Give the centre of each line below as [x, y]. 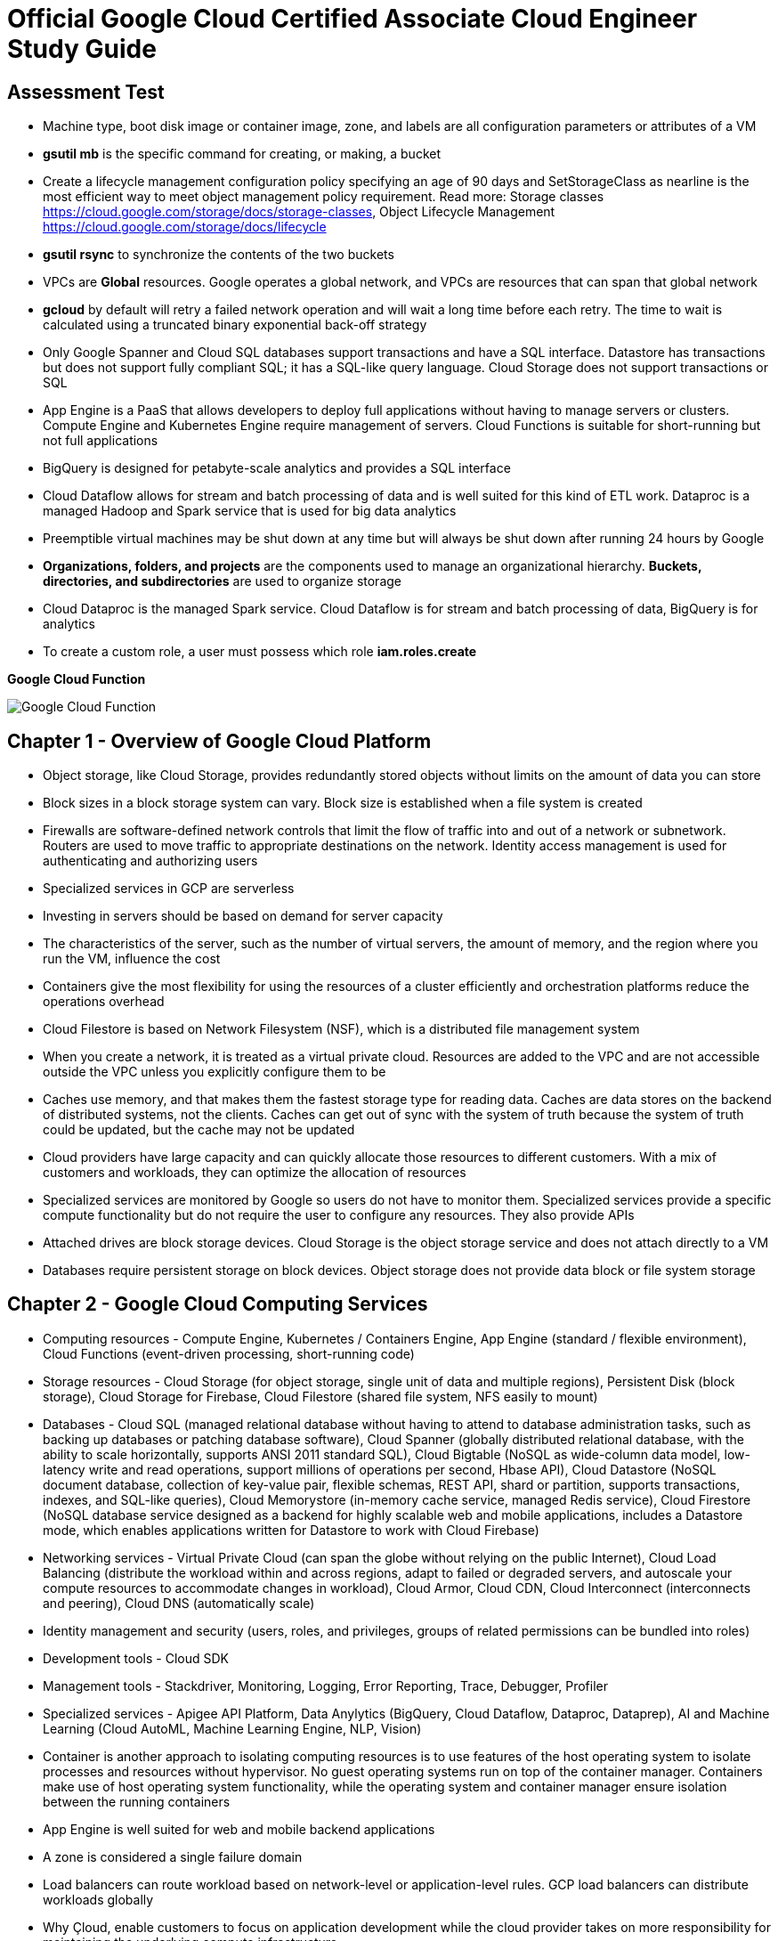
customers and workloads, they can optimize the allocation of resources [255, 1173]
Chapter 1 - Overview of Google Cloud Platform [219, 741]
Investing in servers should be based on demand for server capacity [243, 916]
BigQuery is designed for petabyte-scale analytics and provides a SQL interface [277, 468]
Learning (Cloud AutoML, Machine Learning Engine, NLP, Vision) [232, 1728]
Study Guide [82, 49]
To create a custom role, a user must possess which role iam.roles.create [260, 652]
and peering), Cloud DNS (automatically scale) [179, 1603]
